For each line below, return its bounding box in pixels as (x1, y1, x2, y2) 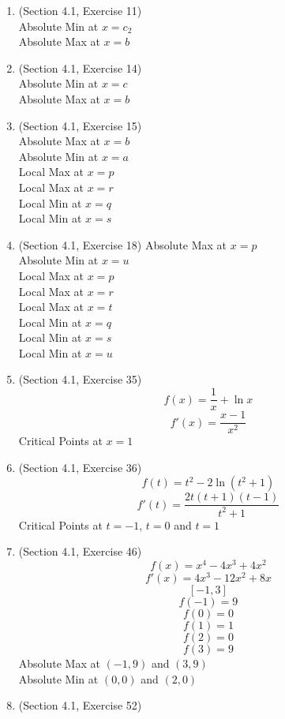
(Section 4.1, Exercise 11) (18, 2, 142, 18)
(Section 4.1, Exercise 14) (18, 59, 142, 76)
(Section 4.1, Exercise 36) (18, 459, 142, 475)
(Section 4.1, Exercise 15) (18, 117, 142, 133)
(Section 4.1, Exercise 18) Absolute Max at (18, 236, 227, 253)
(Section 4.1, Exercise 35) (18, 371, 142, 388)
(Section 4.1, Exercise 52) (18, 697, 142, 713)
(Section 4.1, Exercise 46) (18, 543, 142, 560)
